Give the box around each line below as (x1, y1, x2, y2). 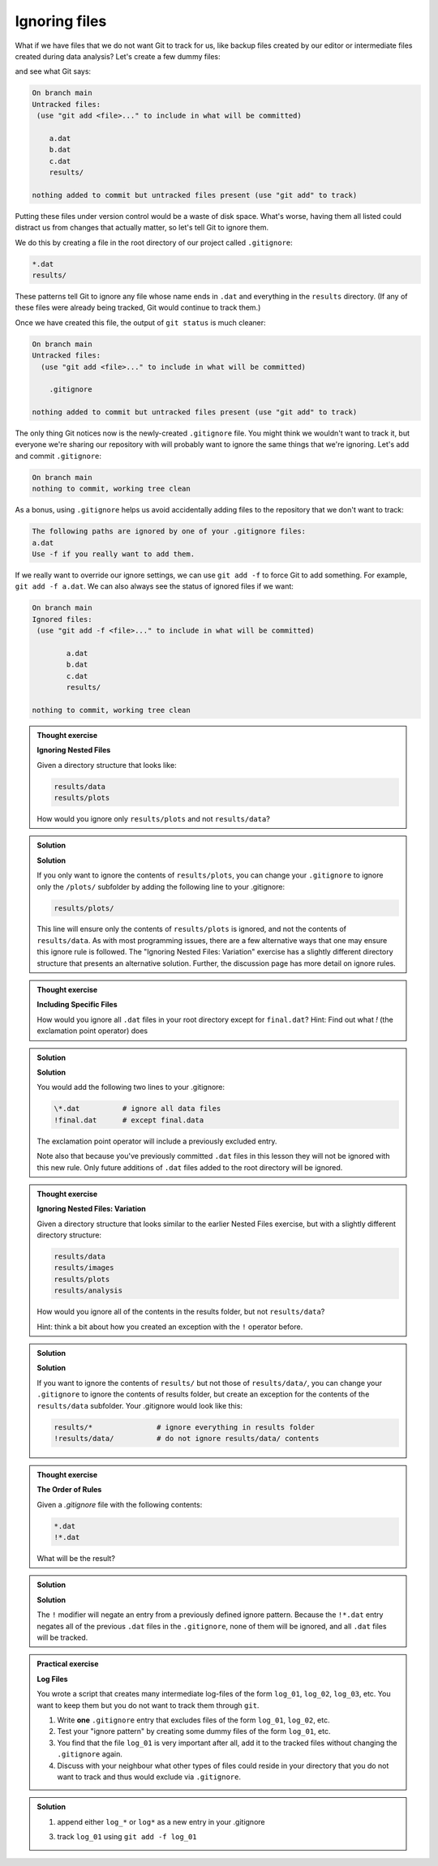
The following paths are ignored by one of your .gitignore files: (32, 527, 307, 536)
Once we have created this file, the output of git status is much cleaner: (15, 317, 267, 328)
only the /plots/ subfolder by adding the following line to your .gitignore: (36, 882, 286, 891)
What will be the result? (36, 1554, 115, 1564)
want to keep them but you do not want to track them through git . (36, 1700, 260, 1710)
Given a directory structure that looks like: (36, 760, 178, 770)
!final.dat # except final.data (54, 1115, 204, 1125)
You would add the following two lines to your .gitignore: (36, 1083, 225, 1092)
